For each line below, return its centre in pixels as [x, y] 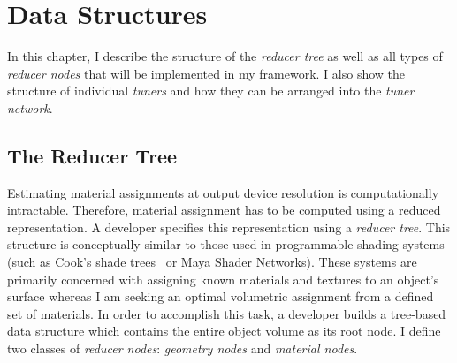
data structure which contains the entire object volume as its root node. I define [224, 331]
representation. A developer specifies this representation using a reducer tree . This [229, 227]
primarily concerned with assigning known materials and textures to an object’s [223, 279]
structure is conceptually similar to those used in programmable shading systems [226, 244]
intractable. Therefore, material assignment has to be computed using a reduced [224, 210]
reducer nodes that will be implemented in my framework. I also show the [206, 73]
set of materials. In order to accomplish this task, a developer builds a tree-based [227, 313]
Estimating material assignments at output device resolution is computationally [223, 192]
